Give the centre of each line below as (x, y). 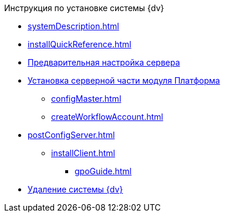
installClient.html (83, 153)
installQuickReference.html (80, 44)
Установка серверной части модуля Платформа (124, 80)
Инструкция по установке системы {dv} (84, 8)
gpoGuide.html (103, 171)
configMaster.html (86, 99)
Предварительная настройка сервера (104, 62)
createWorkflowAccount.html (107, 117)
